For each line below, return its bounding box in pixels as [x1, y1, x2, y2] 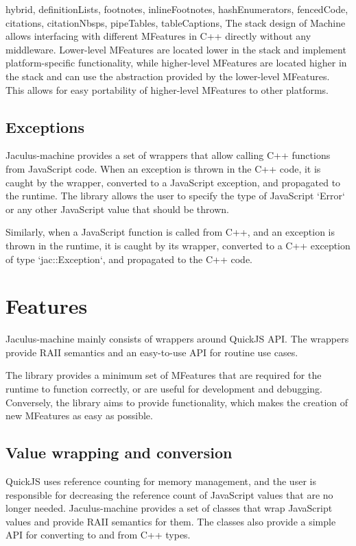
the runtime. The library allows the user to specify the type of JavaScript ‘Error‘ [5, 188, 345, 203]
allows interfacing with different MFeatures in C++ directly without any [5, 29, 311, 43]
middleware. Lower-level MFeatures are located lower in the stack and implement [5, 42, 346, 56]
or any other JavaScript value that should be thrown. [5, 201, 229, 216]
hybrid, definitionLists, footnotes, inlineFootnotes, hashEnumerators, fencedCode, [5, 2, 348, 16]
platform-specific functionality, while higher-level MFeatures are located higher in [5, 55, 347, 70]
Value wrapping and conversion [5, 442, 233, 463]
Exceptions [5, 116, 84, 137]
